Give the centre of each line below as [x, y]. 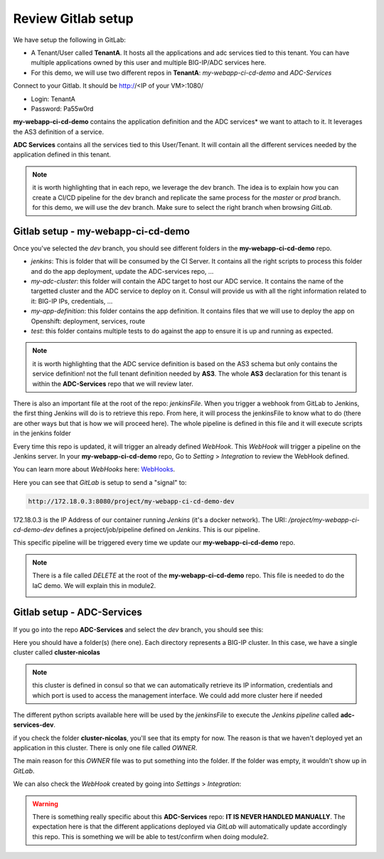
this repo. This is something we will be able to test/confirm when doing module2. [151, 836]
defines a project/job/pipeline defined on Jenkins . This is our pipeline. [158, 530]
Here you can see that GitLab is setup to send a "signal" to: [100, 482]
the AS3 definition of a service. [59, 132]
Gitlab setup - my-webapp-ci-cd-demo [101, 231]
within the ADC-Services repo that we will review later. [113, 383]
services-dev [33, 725]
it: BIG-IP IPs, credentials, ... [72, 301]
